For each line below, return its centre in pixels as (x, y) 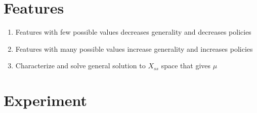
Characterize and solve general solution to (80, 66)
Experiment (46, 100)
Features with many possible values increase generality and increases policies (134, 48)
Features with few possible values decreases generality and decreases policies (133, 32)
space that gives (186, 66)
